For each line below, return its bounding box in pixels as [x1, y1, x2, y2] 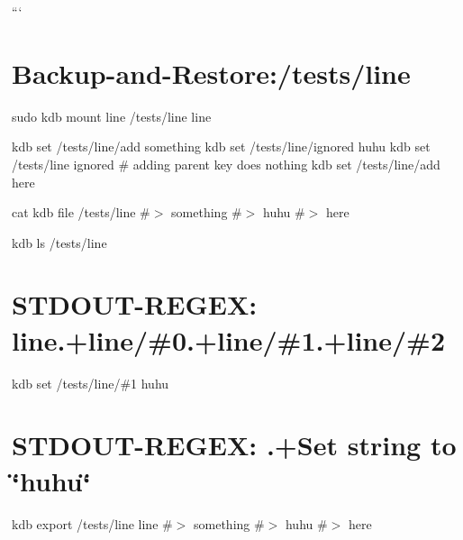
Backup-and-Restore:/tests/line [12, 54, 411, 91]
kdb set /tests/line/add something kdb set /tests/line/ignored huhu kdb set [12, 137, 431, 156]
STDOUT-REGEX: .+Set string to [12, 426, 457, 463]
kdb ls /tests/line [12, 233, 107, 252]
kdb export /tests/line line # [12, 514, 173, 533]
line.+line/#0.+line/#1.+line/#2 [12, 321, 446, 358]
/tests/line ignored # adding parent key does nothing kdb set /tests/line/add [12, 154, 440, 173]
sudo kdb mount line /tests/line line [12, 106, 212, 125]
